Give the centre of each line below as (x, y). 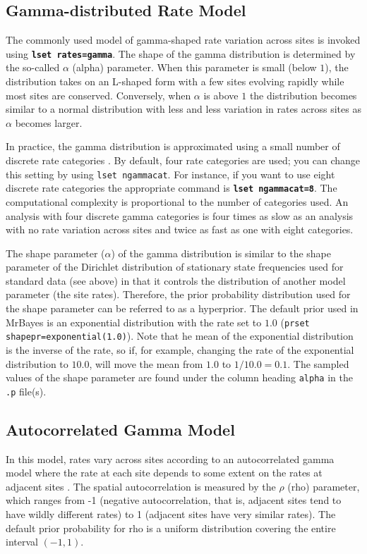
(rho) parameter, (324, 486)
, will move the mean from (146, 363)
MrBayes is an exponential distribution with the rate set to (134, 322)
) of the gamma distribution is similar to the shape (221, 253)
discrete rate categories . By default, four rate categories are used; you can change (183, 160)
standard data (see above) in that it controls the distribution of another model (176, 280)
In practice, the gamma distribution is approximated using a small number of (173, 146)
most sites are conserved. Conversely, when (98, 95)
